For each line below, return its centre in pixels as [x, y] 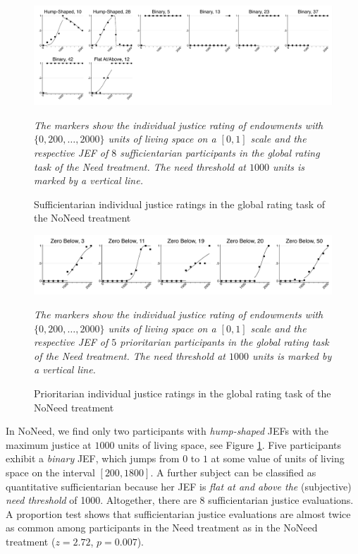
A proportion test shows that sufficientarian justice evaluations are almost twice [178, 513]
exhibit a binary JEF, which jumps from [93, 458]
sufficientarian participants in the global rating [220, 152]
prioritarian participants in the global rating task [224, 342]
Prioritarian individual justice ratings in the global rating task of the [183, 393]
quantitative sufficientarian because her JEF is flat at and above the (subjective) [179, 486]
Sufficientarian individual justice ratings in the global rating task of [180, 204]
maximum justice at [49, 444]
